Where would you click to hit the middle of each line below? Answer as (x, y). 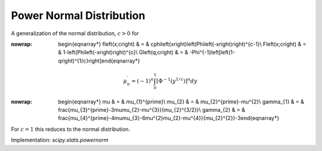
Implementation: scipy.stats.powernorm (60, 140)
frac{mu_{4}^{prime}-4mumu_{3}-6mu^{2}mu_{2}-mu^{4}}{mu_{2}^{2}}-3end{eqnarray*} (169, 118)
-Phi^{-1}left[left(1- (212, 52)
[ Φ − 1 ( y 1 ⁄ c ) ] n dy (177, 81)
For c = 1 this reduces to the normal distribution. (71, 129)
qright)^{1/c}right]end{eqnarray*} (99, 61)
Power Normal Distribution (78, 15)
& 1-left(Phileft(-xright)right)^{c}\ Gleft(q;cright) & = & (123, 52)
